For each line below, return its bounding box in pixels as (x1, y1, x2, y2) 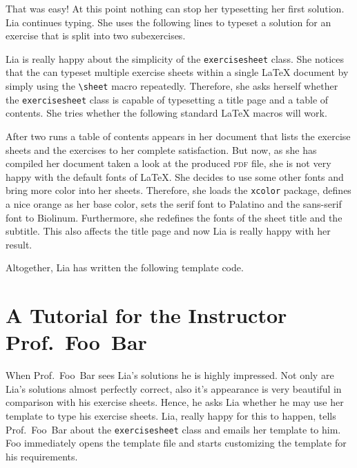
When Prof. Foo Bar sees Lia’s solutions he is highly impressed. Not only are (6, 368, 334, 382)
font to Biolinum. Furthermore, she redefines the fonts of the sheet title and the (6, 210, 342, 224)
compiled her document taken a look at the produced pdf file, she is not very (6, 156, 331, 170)
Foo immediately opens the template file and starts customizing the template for (6, 436, 347, 450)
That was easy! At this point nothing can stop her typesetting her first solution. (6, 1, 345, 15)
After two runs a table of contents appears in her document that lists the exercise (6, 128, 351, 143)
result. (6, 237, 32, 251)
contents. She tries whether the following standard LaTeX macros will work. (6, 106, 327, 120)
